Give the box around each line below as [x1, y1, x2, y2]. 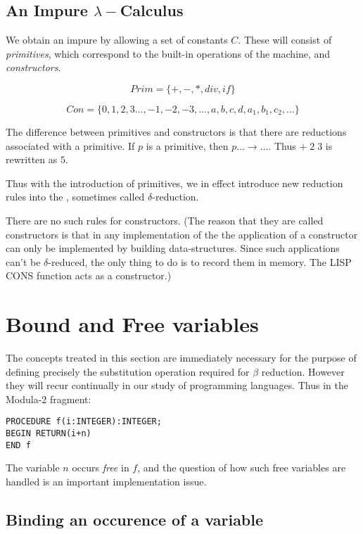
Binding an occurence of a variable [6, 508, 264, 530]
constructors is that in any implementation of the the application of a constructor [6, 227, 358, 241]
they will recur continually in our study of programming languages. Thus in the [6, 378, 348, 393]
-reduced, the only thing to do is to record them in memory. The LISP [48, 254, 352, 269]
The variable [6, 460, 60, 475]
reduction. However [261, 364, 345, 379]
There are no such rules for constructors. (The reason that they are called [6, 212, 324, 227]
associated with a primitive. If [6, 138, 135, 153]
